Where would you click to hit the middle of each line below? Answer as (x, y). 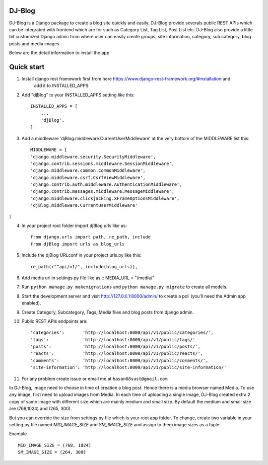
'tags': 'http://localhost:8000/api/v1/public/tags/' (113, 340)
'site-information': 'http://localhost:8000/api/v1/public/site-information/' (129, 367)
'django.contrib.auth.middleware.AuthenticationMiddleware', (106, 185)
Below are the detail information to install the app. (60, 53)
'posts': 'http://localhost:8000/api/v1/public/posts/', (115, 347)
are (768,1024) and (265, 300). (40, 409)
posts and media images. (35, 43)
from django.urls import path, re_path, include (91, 237)
